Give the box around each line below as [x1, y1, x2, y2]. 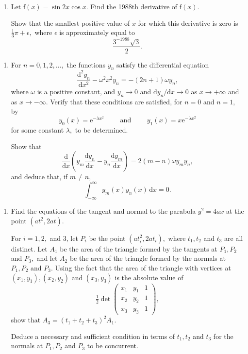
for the [213, 331, 233, 341]
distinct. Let [11, 243, 48, 253]
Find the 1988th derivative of [90, 1, 178, 11]
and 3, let [50, 233, 78, 243]
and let [36, 253, 58, 263]
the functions [66, 59, 106, 69]
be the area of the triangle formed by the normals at [69, 253, 226, 263]
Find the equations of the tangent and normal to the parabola [11, 206, 196, 216]
